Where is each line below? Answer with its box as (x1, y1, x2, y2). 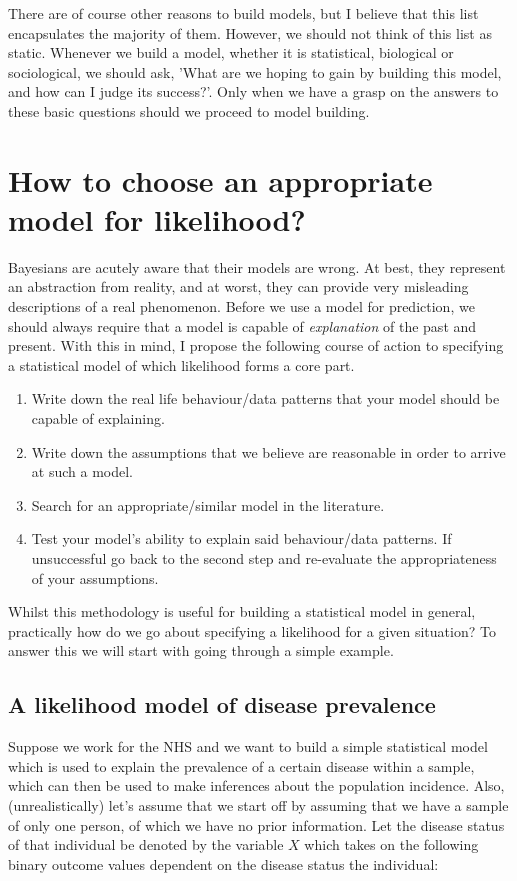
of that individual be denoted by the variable (8, 834, 284, 855)
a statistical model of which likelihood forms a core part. (8, 354, 355, 375)
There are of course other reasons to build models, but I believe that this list (8, 3, 479, 23)
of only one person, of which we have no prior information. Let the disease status (8, 814, 505, 835)
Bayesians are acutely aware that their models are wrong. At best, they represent (8, 256, 506, 277)
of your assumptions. (31, 567, 159, 588)
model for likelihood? (8, 198, 306, 239)
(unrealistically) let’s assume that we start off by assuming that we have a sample (8, 794, 509, 815)
